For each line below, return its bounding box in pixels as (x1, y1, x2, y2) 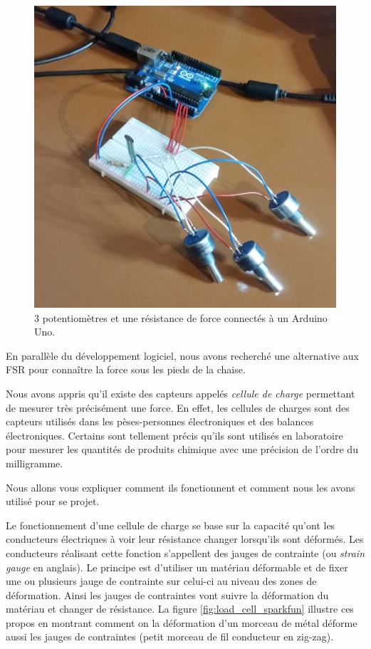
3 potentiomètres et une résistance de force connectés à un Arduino (34, 310, 328, 325)
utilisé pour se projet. (6, 494, 100, 509)
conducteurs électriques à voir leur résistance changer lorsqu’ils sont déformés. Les (6, 531, 364, 546)
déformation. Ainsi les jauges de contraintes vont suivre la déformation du (6, 587, 329, 602)
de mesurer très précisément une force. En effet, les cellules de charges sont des (6, 400, 350, 415)
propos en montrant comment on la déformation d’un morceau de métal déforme (6, 615, 357, 630)
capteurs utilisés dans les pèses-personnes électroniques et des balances (6, 414, 314, 429)
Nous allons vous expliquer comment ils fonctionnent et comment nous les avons (6, 479, 355, 494)
